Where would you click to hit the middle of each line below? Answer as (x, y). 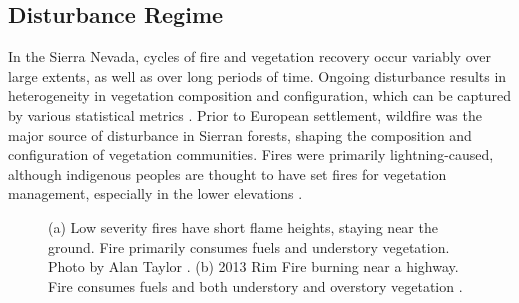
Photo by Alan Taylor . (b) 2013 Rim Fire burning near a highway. (253, 266)
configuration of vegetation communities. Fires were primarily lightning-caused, (251, 154)
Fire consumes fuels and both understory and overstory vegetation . (255, 285)
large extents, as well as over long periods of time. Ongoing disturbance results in (257, 75)
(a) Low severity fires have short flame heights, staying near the (243, 226)
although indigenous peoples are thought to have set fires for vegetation (227, 173)
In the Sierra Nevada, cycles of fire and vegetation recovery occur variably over (249, 56)
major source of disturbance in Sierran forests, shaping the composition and (240, 134)
